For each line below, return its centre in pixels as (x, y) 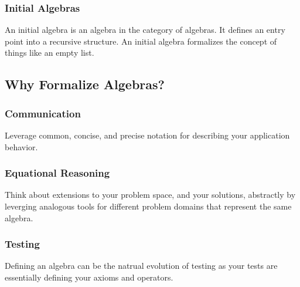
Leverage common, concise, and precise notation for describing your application (147, 135)
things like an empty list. (50, 53)
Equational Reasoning (57, 173)
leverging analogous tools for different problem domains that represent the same (148, 206)
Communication (43, 113)
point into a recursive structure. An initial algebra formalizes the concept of (141, 41)
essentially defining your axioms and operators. (89, 277)
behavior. (21, 146)
